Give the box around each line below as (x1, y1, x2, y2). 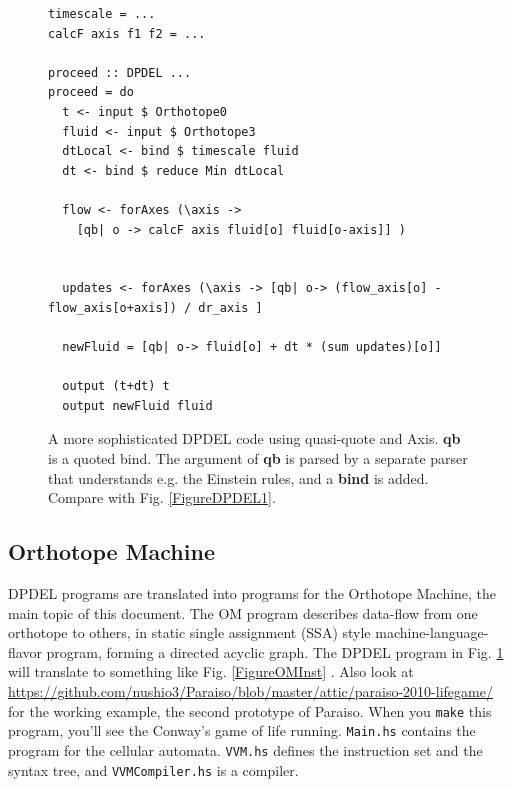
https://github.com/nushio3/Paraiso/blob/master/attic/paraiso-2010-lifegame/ (8, 681, 493, 702)
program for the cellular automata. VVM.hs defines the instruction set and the (8, 739, 483, 760)
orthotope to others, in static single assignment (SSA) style (8, 622, 371, 643)
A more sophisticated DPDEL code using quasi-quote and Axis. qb (48, 428, 461, 449)
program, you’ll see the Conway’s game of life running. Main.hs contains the (8, 720, 476, 741)
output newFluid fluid (62, 398, 213, 413)
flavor (8, 641, 42, 662)
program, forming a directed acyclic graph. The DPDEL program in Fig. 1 (46, 641, 504, 662)
